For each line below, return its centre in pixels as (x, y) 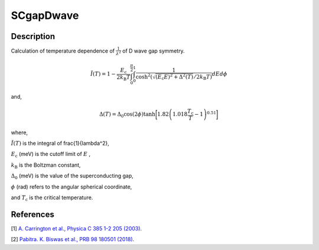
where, (19, 132)
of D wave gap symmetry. (154, 51)
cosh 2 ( (144, 76)
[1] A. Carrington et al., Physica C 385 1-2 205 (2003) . (76, 228)
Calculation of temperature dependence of (63, 51)
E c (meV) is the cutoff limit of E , (51, 155)
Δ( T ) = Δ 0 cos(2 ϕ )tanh (128, 115)
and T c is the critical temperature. (52, 198)
